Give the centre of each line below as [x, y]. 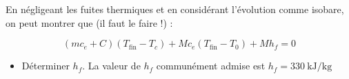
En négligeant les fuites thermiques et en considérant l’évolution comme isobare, [175, 9]
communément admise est [211, 66]
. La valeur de [111, 66]
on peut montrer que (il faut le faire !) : [89, 22]
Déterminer [46, 66]
